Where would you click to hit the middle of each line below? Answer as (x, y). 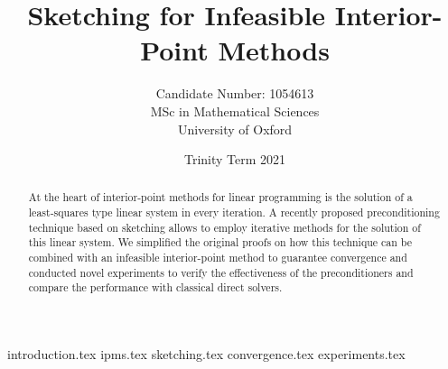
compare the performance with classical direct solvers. (155, 287)
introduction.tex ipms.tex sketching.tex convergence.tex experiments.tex (206, 354)
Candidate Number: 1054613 (235, 93)
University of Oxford (235, 129)
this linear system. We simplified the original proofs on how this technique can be (220, 242)
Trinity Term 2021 (235, 159)
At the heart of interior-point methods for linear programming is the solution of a (220, 197)
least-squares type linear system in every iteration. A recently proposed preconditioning (234, 212)
